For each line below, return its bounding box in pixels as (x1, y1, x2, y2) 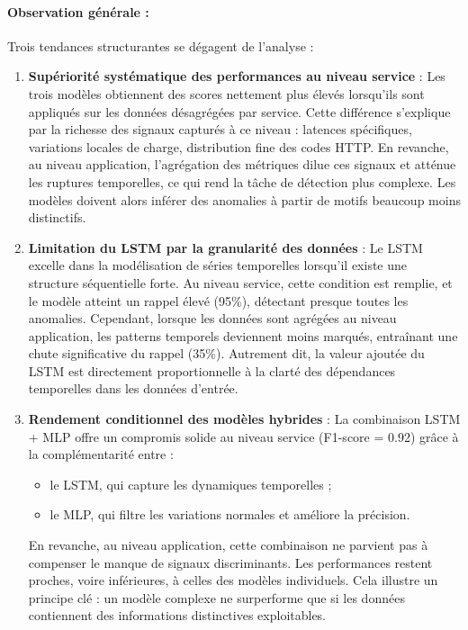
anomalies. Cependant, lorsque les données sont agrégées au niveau (28, 309, 397, 328)
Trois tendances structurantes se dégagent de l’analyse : (7, 36, 314, 55)
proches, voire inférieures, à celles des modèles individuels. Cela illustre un (28, 571, 438, 589)
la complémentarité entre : (28, 445, 174, 463)
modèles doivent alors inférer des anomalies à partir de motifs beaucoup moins (28, 190, 461, 209)
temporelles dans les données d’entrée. (28, 379, 238, 398)
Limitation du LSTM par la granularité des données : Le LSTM (28, 238, 423, 256)
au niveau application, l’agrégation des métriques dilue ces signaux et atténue (28, 155, 456, 174)
